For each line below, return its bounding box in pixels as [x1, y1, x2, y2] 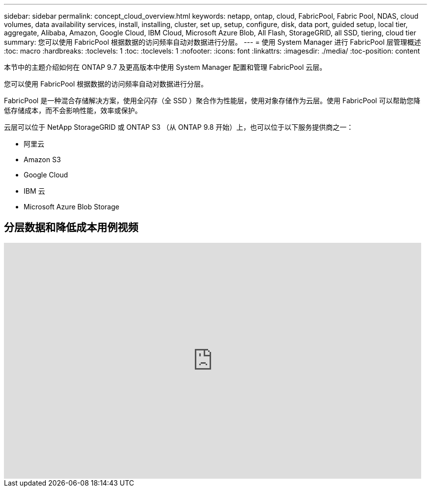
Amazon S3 [24, 155, 61, 164]
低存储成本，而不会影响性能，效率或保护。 [4, 106, 142, 115]
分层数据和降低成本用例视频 [4, 221, 138, 234]
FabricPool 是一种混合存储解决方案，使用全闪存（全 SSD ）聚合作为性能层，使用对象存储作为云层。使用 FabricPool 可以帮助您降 [4, 96, 421, 105]
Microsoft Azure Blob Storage [24, 202, 120, 211]
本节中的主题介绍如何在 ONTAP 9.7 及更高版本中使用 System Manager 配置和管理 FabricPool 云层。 [4, 63, 327, 71]
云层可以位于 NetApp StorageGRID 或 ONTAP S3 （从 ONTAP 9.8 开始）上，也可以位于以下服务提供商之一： [4, 123, 354, 131]
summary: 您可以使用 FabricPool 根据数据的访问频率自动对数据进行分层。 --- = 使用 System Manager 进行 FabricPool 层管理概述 [4, 38, 421, 46]
